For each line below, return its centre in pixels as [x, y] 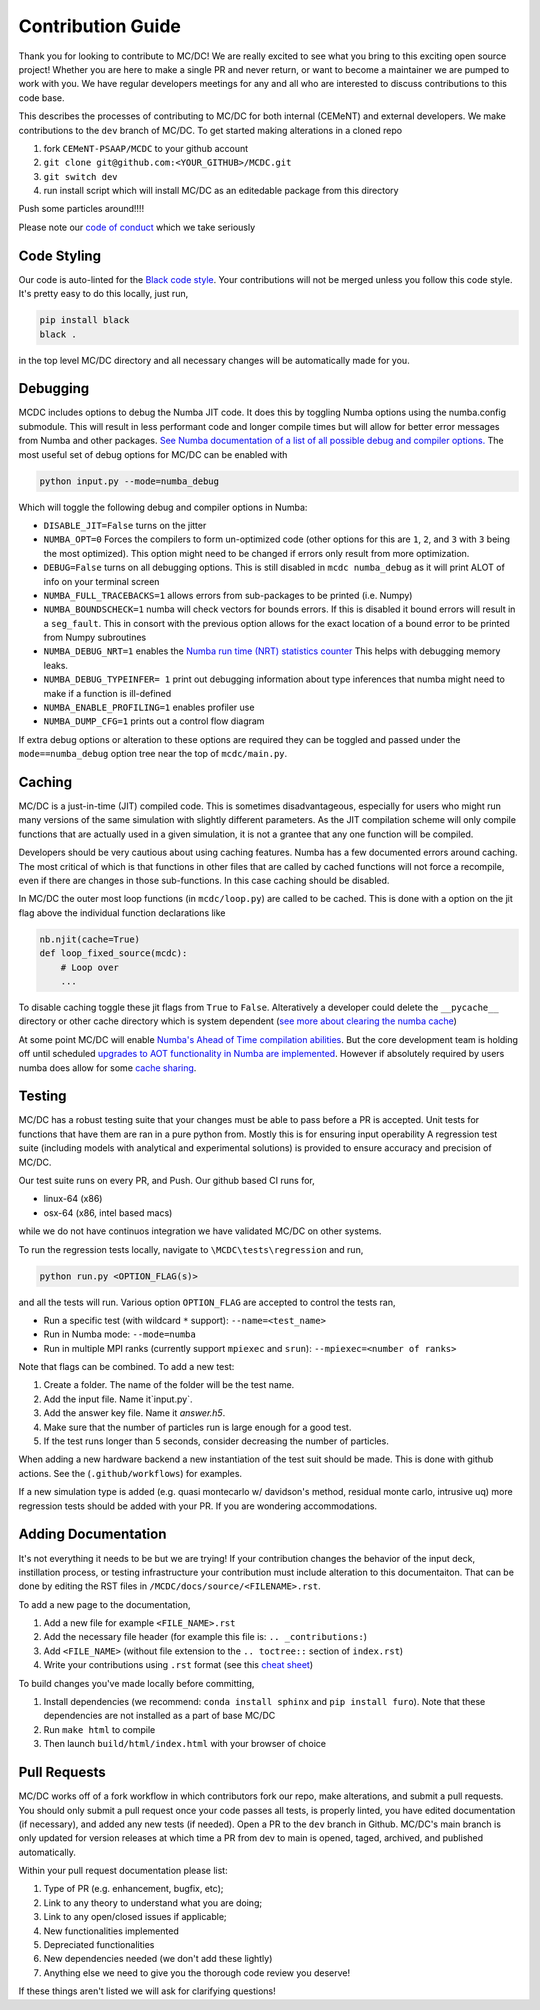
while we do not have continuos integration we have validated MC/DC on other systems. [200, 1231]
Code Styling [60, 255]
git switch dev [81, 176]
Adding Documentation [92, 1534]
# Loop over [90, 967]
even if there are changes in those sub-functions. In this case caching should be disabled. [204, 881]
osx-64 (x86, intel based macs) [108, 1212]
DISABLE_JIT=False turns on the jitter [125, 525]
